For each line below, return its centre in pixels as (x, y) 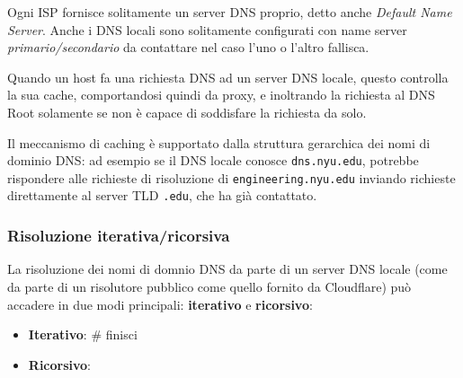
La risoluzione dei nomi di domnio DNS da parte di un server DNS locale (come (227, 269)
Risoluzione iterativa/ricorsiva (119, 236)
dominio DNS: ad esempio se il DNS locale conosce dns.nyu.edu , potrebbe (213, 160)
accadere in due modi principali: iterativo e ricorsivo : (160, 304)
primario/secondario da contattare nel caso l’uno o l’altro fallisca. (188, 47)
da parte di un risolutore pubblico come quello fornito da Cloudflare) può (209, 286)
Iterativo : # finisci (83, 334)
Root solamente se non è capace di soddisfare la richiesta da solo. (187, 112)
